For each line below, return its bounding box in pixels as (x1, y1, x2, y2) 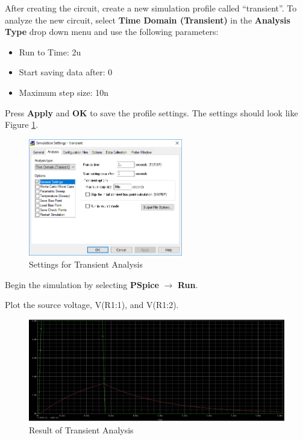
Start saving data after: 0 (19, 66, 113, 78)
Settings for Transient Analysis (29, 257, 143, 270)
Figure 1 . (5, 118, 39, 131)
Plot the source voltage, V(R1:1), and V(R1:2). (5, 298, 179, 311)
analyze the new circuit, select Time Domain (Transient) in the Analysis (5, 13, 290, 26)
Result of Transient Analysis (29, 423, 134, 436)
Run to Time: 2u (19, 45, 81, 58)
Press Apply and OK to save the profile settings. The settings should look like (5, 106, 298, 119)
